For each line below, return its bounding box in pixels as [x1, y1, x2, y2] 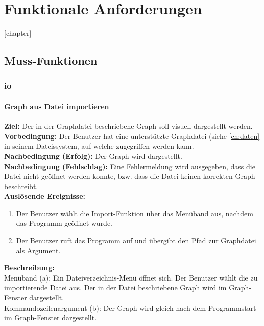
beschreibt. [4, 180, 38, 191]
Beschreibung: [4, 262, 55, 273]
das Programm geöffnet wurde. [16, 218, 113, 228]
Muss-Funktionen [4, 53, 98, 68]
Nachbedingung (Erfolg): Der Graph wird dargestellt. [4, 150, 182, 161]
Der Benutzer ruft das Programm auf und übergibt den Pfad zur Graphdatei [16, 235, 256, 246]
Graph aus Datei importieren [4, 101, 109, 111]
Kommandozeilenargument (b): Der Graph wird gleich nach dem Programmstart [4, 302, 256, 313]
